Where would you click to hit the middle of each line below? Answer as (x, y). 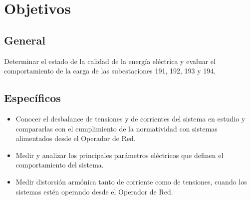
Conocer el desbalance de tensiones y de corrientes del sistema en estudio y (130, 118)
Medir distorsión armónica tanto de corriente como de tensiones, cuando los (131, 181)
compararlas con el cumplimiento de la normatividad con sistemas (117, 128)
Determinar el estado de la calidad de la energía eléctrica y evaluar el (110, 61)
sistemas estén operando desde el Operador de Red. (94, 191)
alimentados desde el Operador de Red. (76, 138)
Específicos (32, 98)
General (25, 40)
